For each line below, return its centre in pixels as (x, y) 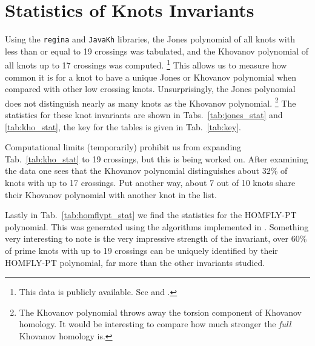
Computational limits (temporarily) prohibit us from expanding (123, 147)
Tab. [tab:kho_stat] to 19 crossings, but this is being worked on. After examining (157, 158)
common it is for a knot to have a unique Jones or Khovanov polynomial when (151, 77)
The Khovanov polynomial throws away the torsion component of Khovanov (160, 312)
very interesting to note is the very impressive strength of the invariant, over (147, 238)
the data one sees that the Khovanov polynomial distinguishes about (132, 171)
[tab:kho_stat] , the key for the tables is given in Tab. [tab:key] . (123, 126)
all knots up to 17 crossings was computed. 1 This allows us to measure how (146, 64)
